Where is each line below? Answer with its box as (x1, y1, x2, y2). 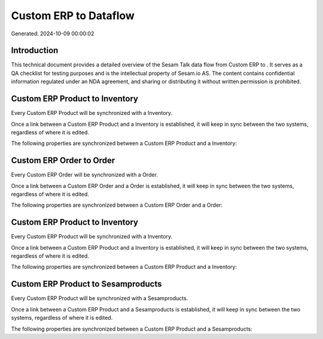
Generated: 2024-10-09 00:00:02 (11, 30, 95, 37)
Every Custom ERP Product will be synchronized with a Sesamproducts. (11, 295, 188, 302)
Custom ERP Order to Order (11, 156, 115, 166)
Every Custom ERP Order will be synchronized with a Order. (11, 171, 159, 178)
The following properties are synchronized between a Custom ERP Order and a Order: (11, 201, 223, 209)
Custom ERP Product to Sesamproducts (11, 279, 162, 289)
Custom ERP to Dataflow (11, 9, 135, 22)
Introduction (11, 46, 59, 56)
